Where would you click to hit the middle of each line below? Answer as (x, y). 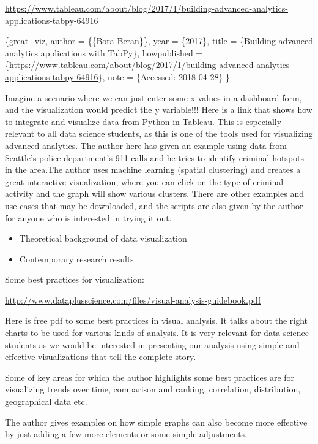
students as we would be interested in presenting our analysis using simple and (152, 344)
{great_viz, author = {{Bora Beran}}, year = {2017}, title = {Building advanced (159, 41)
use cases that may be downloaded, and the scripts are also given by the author (154, 205)
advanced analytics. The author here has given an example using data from (146, 145)
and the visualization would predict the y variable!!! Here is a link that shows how (159, 109)
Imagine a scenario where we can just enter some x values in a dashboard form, (153, 97)
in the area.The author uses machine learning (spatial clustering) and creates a (153, 170)
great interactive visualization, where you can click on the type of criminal (144, 181)
